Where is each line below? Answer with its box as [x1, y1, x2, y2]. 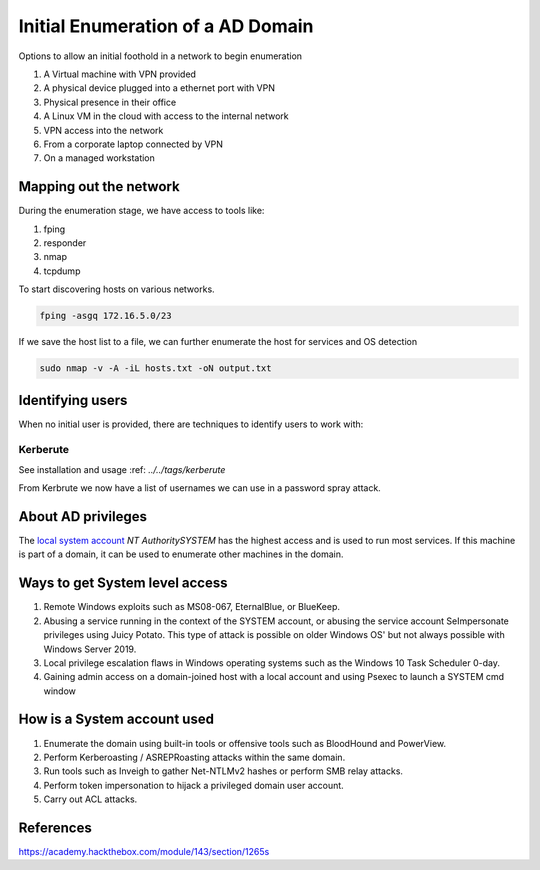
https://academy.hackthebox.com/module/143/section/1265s [18, 846, 270, 858]
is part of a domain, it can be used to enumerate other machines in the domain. [18, 548, 344, 560]
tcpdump [43, 265, 81, 277]
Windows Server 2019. [43, 643, 137, 655]
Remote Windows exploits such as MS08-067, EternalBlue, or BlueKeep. [43, 601, 340, 613]
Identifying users [18, 391, 128, 409]
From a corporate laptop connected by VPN [43, 138, 224, 150]
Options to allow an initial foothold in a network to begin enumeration [18, 50, 303, 62]
